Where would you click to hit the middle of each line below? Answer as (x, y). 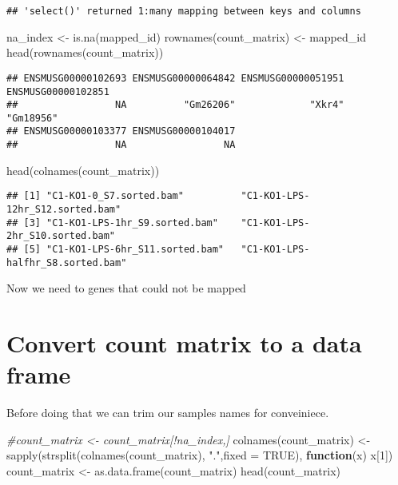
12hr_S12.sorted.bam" (64, 210)
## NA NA (121, 145)
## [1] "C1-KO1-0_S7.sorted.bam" (95, 196)
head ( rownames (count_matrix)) (85, 52)
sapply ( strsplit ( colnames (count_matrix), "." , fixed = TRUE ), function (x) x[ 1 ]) (200, 455)
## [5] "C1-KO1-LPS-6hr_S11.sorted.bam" (115, 249)
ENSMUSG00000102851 (58, 91)
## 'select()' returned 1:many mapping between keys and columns (184, 11)
